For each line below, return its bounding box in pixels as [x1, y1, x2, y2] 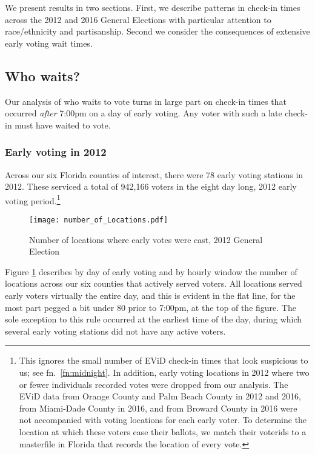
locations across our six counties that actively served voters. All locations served [5, 277, 302, 290]
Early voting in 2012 [5, 144, 107, 159]
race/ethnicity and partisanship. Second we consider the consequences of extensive [5, 25, 310, 38]
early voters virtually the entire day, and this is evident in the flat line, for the [5, 289, 296, 302]
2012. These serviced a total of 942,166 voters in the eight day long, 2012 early [5, 180, 297, 193]
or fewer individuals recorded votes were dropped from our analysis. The [19, 378, 288, 390]
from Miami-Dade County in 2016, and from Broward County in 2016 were [19, 401, 297, 414]
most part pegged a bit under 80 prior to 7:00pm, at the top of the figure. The [5, 301, 296, 313]
